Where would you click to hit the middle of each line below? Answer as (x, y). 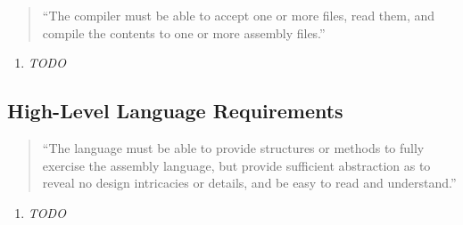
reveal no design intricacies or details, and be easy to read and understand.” (249, 183)
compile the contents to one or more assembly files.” (184, 32)
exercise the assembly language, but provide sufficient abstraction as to (236, 165)
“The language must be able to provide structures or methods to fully (233, 147)
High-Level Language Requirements (175, 111)
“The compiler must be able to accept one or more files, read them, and (239, 15)
